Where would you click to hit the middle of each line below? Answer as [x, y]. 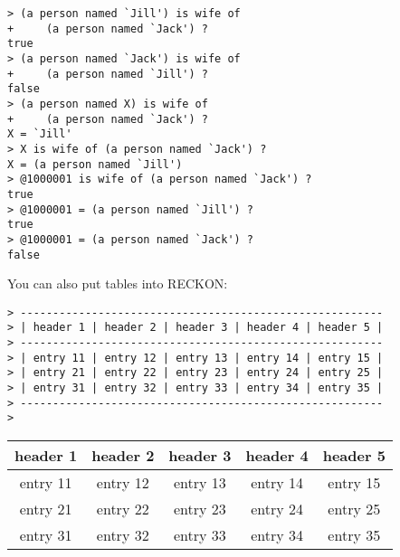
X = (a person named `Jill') [95, 164]
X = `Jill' [40, 134]
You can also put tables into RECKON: [118, 283]
